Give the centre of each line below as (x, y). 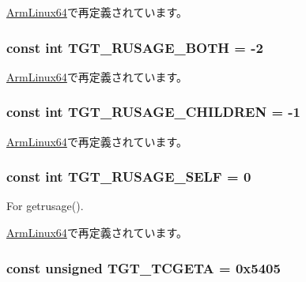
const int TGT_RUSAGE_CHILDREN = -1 (153, 112)
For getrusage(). (45, 206)
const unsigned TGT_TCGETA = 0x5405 (144, 267)
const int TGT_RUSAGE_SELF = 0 (129, 177)
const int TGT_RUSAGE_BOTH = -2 (135, 47)
